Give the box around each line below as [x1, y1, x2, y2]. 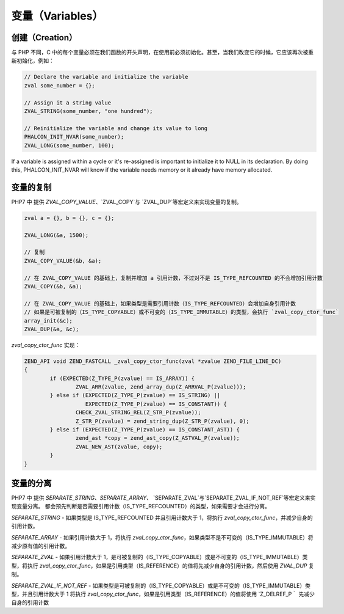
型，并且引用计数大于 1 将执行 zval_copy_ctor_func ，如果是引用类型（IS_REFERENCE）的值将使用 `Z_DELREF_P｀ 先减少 [11, 590, 315, 598]
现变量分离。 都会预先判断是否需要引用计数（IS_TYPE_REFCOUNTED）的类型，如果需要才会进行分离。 [11, 503, 271, 510]
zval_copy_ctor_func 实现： [11, 341, 81, 348]
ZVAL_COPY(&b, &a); [24, 283, 82, 290]
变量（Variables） [11, 9, 104, 23]
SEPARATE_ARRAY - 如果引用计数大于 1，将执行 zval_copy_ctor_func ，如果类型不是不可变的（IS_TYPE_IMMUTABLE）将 [11, 533, 314, 541]
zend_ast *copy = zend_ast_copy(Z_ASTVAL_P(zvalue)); [75, 434, 240, 442]
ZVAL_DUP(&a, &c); [24, 326, 79, 332]
